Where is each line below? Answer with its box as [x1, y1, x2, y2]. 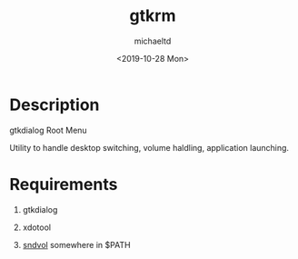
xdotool [22, 222, 52, 233]
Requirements [9, 174, 118, 194]
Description [9, 95, 100, 115]
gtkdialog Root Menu [9, 125, 88, 135]
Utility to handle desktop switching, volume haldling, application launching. [9, 142, 289, 153]
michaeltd [134, 35, 172, 46]
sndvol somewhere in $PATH [22, 239, 131, 250]
